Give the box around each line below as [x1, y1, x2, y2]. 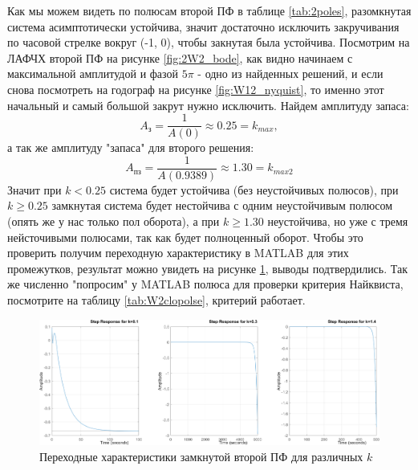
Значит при [7, 181, 62, 198]
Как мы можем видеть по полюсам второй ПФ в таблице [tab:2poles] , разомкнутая [7, 2, 412, 18]
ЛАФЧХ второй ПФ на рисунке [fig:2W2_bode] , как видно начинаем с [7, 49, 353, 66]
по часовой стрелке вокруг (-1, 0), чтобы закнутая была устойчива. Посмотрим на [7, 34, 410, 51]
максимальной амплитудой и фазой [7, 65, 179, 82]
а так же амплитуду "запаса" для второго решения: [7, 139, 254, 156]
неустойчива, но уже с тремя [267, 213, 408, 230]
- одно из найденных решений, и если [197, 65, 384, 82]
